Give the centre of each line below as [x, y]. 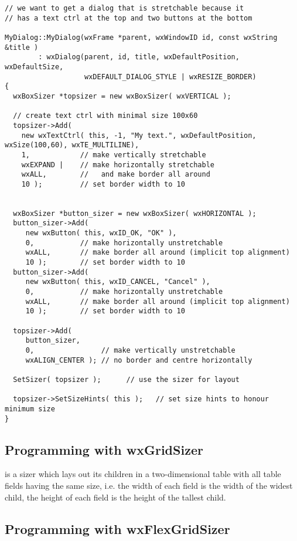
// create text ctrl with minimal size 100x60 [105, 116]
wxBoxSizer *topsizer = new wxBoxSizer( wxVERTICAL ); [122, 96]
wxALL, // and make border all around [116, 175]
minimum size [30, 409]
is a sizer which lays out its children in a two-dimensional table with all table [143, 474]
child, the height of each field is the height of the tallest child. [115, 497]
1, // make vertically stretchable [114, 155]
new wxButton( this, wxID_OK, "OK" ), [101, 233]
